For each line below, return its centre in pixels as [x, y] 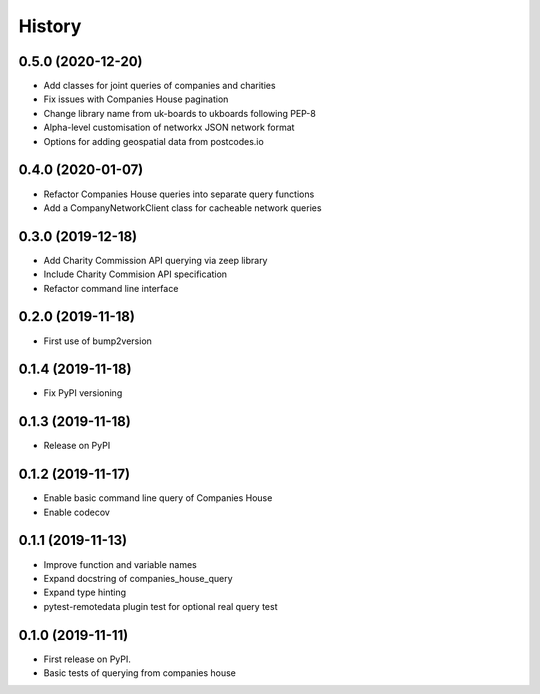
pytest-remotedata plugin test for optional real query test [160, 606]
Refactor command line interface [111, 288]
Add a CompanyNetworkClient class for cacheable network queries [182, 207]
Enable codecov [76, 512]
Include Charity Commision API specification [135, 274]
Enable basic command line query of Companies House [158, 498]
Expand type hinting [85, 592]
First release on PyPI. [87, 659]
